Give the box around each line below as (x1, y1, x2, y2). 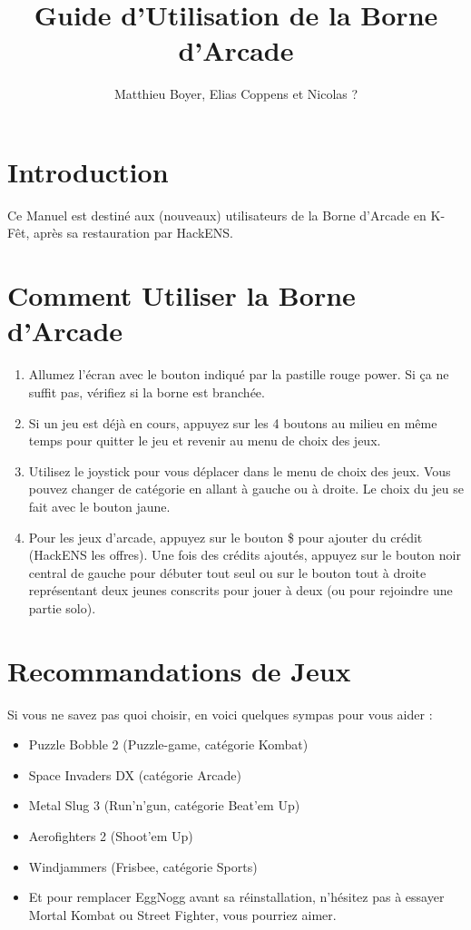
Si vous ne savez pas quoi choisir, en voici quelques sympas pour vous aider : (7, 704, 433, 723)
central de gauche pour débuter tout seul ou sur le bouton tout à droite (28, 563, 427, 582)
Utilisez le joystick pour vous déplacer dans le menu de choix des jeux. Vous (28, 461, 451, 480)
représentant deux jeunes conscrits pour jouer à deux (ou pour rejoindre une (28, 581, 453, 600)
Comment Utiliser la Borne (7, 277, 356, 314)
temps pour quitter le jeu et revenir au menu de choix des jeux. (28, 431, 381, 450)
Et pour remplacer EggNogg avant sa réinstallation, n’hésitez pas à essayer (28, 887, 445, 906)
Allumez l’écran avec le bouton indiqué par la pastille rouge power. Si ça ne (28, 365, 449, 384)
